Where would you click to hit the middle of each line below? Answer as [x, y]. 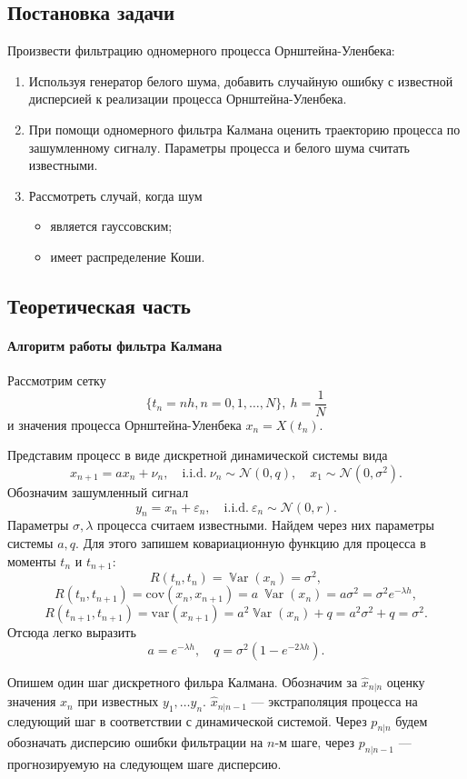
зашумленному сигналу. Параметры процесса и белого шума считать [219, 147]
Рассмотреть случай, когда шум [115, 195]
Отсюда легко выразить [72, 632]
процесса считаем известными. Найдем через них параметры [266, 525]
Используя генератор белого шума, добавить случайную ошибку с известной [241, 80]
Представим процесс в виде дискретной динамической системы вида [198, 455]
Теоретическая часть [99, 305]
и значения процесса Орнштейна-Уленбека [124, 424]
